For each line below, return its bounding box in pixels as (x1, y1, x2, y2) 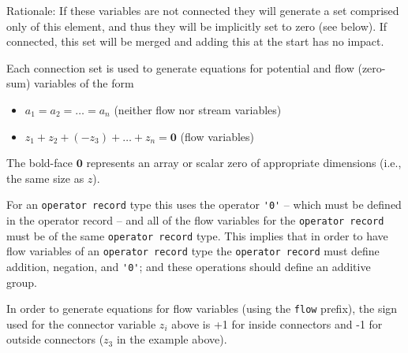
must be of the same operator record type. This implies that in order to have (6, 227, 388, 243)
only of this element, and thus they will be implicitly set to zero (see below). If (6, 17, 387, 34)
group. (6, 273, 37, 290)
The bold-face (6, 154, 73, 171)
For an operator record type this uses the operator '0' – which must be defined (6, 196, 402, 213)
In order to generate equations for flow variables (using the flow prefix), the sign (6, 300, 398, 317)
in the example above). (116, 331, 227, 347)
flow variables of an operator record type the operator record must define (6, 243, 380, 259)
